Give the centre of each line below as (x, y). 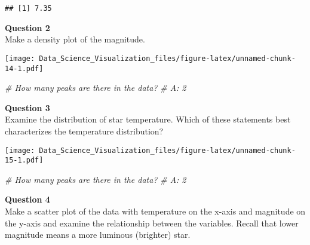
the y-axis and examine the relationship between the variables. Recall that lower (152, 223)
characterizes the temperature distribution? (84, 131)
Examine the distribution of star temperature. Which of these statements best (148, 119)
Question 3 (27, 107)
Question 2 (27, 27)
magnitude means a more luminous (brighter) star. (98, 235)
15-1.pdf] (24, 160)
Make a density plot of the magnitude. (75, 39)
